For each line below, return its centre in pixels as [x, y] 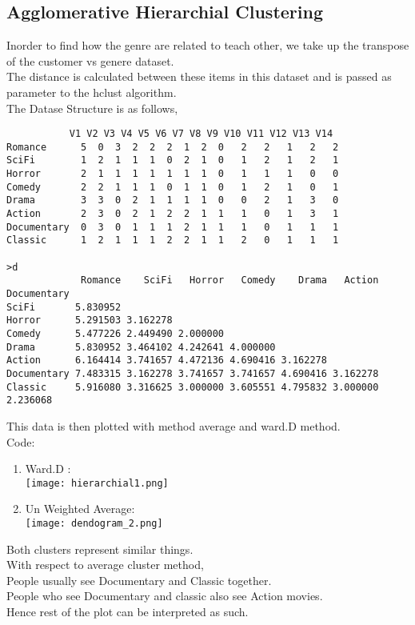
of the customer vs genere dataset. [90, 60]
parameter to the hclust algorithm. [92, 92]
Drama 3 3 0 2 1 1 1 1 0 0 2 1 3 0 [173, 200]
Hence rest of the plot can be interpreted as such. [128, 612]
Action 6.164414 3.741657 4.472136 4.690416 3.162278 [167, 361]
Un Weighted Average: [80, 509]
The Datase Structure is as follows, [92, 108]
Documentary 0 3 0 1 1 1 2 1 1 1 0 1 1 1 [173, 227]
